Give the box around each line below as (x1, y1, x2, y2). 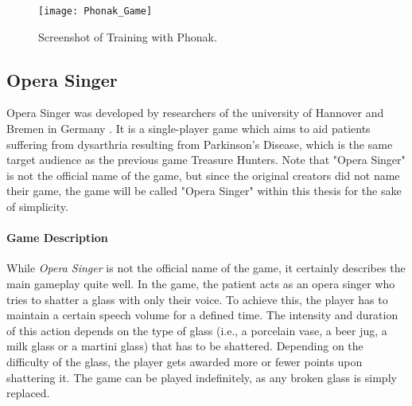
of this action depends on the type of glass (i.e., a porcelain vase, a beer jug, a (6, 322, 387, 338)
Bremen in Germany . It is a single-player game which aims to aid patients (6, 120, 371, 137)
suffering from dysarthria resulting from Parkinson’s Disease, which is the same (6, 135, 393, 152)
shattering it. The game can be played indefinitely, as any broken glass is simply (6, 369, 397, 385)
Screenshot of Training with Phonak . (38, 28, 217, 45)
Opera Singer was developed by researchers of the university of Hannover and (6, 104, 384, 121)
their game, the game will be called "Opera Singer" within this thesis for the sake (6, 182, 402, 199)
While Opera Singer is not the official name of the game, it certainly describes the (6, 260, 406, 276)
